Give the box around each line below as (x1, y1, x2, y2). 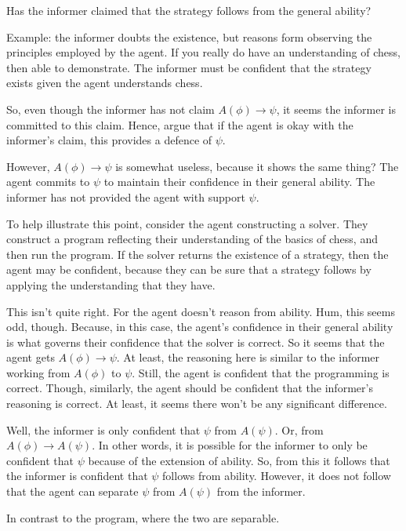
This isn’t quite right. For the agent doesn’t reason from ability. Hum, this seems (6, 303, 395, 319)
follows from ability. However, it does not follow (162, 467, 391, 484)
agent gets (6, 349, 55, 366)
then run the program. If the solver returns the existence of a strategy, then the (6, 245, 389, 262)
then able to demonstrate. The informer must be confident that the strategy (6, 59, 372, 75)
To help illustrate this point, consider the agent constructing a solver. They (6, 215, 368, 231)
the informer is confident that (6, 467, 148, 484)
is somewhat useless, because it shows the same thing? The (115, 158, 399, 174)
